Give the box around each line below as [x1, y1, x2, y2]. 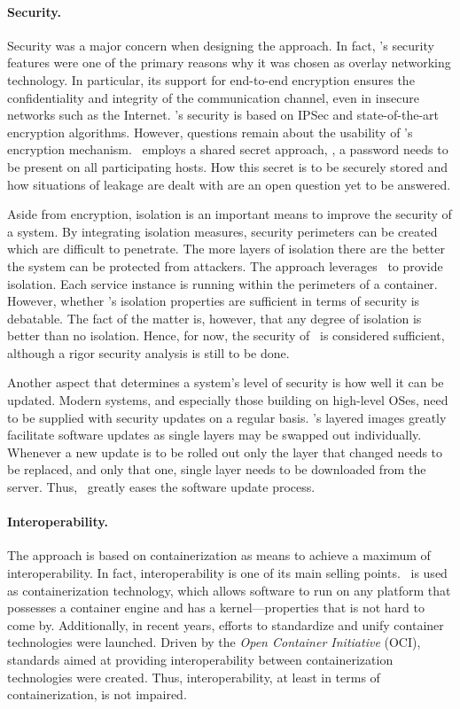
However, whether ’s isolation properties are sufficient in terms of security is [7, 292, 420, 310]
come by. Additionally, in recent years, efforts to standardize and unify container [7, 615, 444, 634]
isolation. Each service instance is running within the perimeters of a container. [7, 274, 438, 292]
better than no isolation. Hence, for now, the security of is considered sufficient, [7, 326, 445, 345]
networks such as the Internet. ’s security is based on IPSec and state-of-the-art [7, 105, 440, 124]
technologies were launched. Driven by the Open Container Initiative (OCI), [7, 633, 421, 651]
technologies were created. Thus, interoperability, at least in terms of [7, 667, 380, 686]
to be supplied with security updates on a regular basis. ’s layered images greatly [7, 408, 447, 426]
